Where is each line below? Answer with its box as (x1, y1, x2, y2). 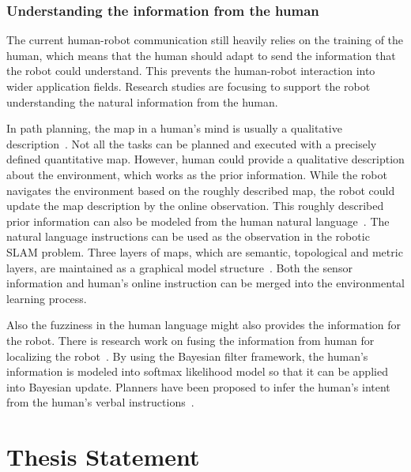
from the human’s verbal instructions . (6, 394, 194, 410)
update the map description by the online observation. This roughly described (6, 197, 384, 214)
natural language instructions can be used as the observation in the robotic (6, 228, 370, 245)
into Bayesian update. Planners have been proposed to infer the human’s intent (6, 378, 390, 395)
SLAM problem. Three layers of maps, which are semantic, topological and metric (6, 243, 403, 260)
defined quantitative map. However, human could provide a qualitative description (6, 151, 405, 167)
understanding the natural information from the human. (6, 93, 278, 110)
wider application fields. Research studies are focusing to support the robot (6, 78, 371, 94)
